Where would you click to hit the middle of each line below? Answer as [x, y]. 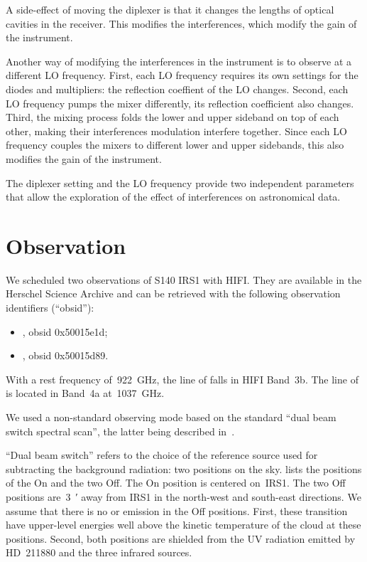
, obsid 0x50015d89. [65, 355]
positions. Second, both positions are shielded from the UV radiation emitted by [181, 538]
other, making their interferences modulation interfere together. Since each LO [176, 131]
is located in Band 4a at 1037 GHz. [85, 393]
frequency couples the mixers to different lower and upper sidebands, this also [175, 145]
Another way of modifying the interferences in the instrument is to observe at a [179, 61]
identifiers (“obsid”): [50, 308]
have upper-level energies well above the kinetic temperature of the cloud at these [183, 525]
